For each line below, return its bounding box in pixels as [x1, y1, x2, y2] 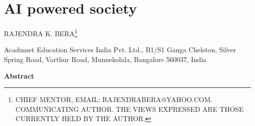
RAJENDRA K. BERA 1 [4, 27, 77, 38]
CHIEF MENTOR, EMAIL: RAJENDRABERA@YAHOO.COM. [15, 94, 213, 105]
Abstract [4, 70, 34, 81]
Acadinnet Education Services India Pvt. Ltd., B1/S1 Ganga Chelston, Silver [4, 44, 236, 55]
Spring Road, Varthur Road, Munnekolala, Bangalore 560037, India [4, 54, 207, 64]
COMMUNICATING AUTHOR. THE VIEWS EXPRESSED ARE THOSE [15, 104, 244, 114]
